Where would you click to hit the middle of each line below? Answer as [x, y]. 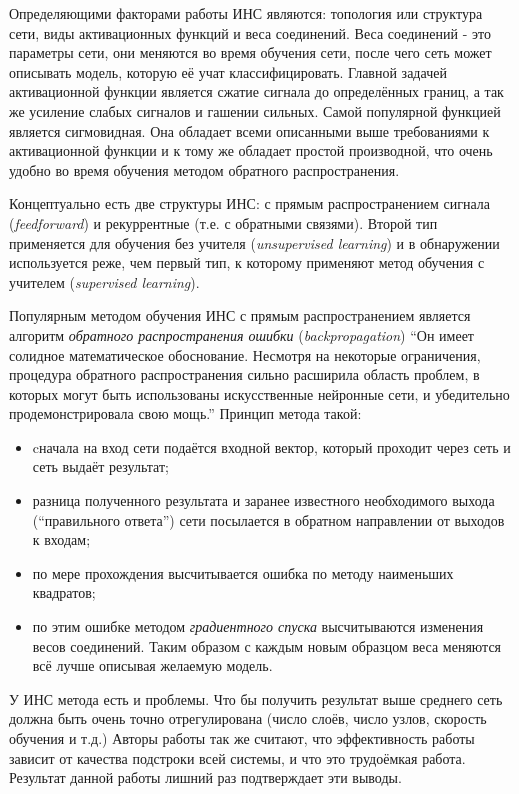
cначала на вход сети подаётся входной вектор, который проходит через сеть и [271, 446]
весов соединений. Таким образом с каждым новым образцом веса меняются [267, 645]
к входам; [61, 539]
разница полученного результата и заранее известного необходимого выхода [263, 500]
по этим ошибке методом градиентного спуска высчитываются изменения [258, 626]
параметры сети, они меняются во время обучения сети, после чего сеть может [250, 52]
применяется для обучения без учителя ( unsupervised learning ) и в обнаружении [254, 242]
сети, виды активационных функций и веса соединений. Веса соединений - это [250, 32]
